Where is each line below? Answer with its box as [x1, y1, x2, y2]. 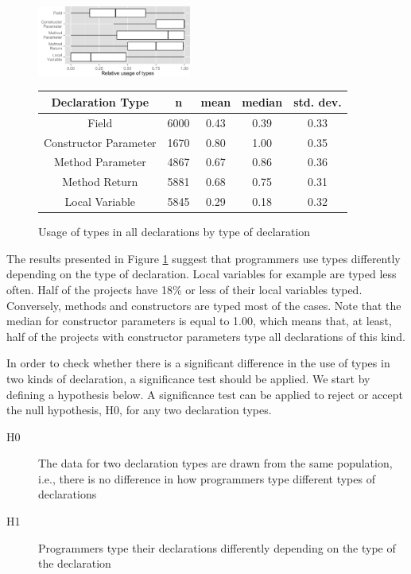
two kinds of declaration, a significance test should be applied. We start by [6, 370, 370, 386]
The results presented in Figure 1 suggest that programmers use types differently [6, 250, 401, 266]
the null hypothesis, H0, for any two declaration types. [6, 401, 272, 418]
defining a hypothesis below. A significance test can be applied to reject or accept [6, 386, 403, 402]
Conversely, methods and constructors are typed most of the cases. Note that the [6, 297, 401, 313]
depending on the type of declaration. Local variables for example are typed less [6, 266, 397, 282]
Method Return [62, 173, 138, 190]
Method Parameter [53, 153, 146, 170]
